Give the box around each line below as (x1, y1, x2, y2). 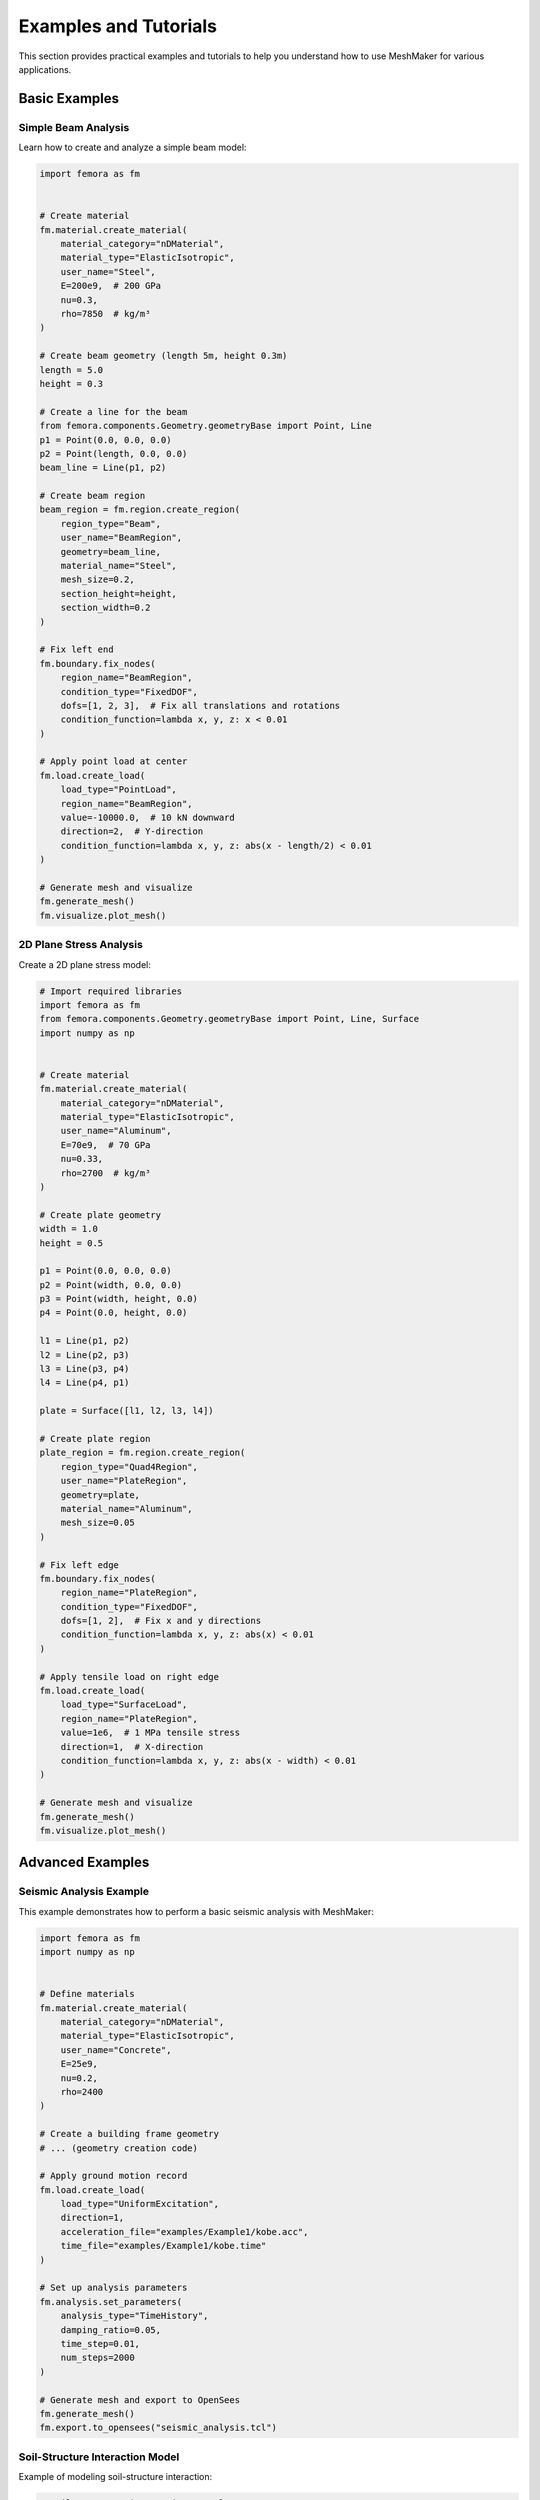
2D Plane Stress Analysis (18, 938, 144, 952)
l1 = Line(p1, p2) (39, 1335, 130, 1347)
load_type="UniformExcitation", (60, 2198, 220, 2210)
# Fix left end (39, 644, 114, 655)
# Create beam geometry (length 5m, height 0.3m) (39, 350, 288, 362)
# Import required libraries (39, 985, 183, 997)
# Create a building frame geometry (39, 2128, 220, 2140)
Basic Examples (18, 90, 120, 107)
